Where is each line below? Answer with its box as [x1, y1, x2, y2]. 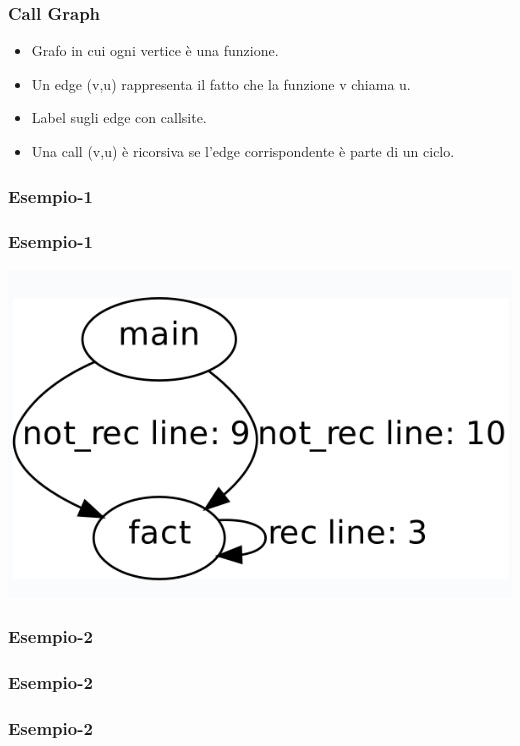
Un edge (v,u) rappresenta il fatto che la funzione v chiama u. [31, 73, 411, 94]
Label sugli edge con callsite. [31, 107, 207, 128]
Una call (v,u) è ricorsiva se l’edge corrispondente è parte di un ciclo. [31, 141, 455, 161]
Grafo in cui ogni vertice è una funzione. [31, 40, 279, 61]
